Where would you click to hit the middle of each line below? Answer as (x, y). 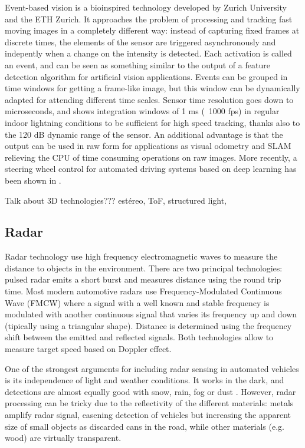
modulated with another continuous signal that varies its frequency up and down (151, 314)
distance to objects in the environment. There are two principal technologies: (144, 268)
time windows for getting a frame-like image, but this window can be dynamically (152, 88)
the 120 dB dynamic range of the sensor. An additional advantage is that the (144, 134)
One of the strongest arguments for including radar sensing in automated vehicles (152, 368)
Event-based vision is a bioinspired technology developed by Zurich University (146, 7)
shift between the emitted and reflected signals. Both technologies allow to (139, 337)
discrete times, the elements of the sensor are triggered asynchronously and (140, 42)
